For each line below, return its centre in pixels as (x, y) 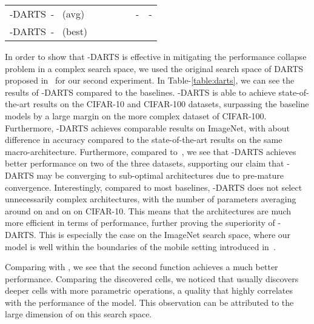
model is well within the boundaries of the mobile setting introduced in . (140, 246)
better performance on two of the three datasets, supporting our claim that (145, 163)
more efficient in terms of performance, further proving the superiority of (140, 223)
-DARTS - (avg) (47, 14)
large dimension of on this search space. (78, 314)
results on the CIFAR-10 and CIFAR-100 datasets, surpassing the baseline (171, 104)
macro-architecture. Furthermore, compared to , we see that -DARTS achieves (151, 151)
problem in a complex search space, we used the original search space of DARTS (154, 68)
